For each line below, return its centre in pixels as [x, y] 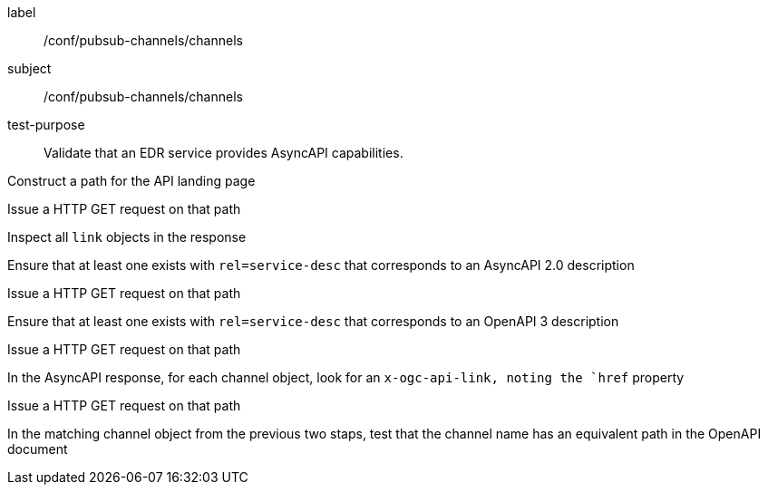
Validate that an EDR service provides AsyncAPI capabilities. [224, 153]
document [38, 449]
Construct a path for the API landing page [131, 181]
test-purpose [46, 125]
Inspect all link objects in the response [127, 237]
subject [29, 68]
